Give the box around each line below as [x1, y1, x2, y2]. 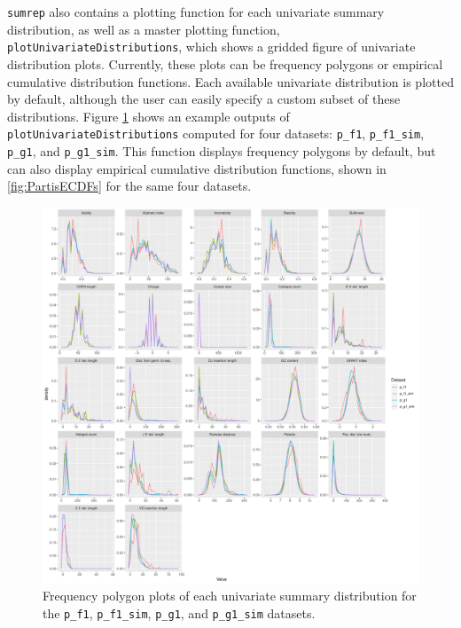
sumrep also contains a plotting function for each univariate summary [7, 3, 385, 20]
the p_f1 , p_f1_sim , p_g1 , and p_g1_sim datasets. [43, 603, 316, 622]
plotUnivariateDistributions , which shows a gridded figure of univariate [7, 37, 416, 56]
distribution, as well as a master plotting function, [7, 20, 280, 38]
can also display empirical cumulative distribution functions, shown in [7, 159, 387, 177]
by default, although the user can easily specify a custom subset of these [7, 90, 401, 108]
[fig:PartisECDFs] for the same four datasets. [7, 177, 252, 195]
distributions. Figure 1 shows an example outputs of [7, 106, 290, 125]
